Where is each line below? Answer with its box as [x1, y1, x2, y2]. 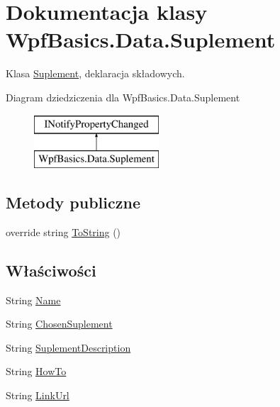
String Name [6, 292, 61, 307]
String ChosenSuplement [6, 316, 113, 331]
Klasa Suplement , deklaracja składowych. [6, 66, 185, 81]
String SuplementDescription [6, 340, 131, 355]
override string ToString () [6, 224, 121, 239]
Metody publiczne [6, 191, 140, 213]
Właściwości [6, 259, 96, 281]
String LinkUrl [6, 388, 69, 403]
